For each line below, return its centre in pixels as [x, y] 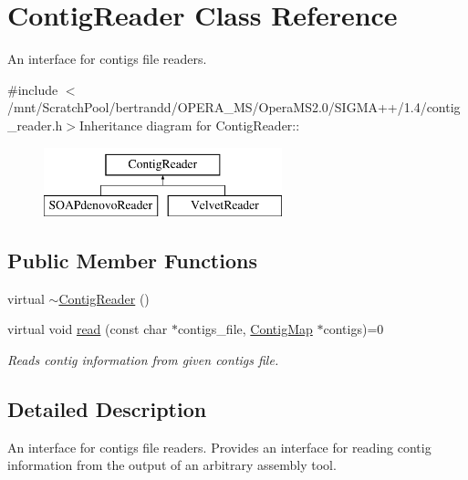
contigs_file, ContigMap [245, 329]
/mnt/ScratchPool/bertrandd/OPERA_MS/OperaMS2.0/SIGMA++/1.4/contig [234, 107]
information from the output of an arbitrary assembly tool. [172, 465]
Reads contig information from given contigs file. [143, 360]
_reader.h [35, 125]
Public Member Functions [132, 261]
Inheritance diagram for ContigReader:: [190, 125]
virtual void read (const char [88, 329]
